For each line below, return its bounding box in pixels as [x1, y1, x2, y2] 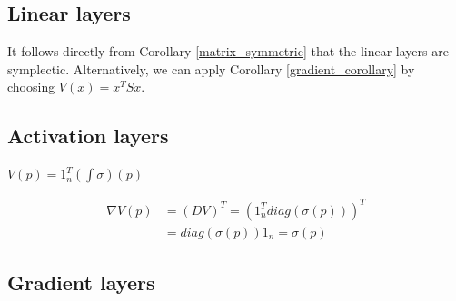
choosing [7, 77, 55, 96]
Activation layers [7, 121, 169, 150]
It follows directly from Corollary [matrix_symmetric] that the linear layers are [7, 42, 449, 61]
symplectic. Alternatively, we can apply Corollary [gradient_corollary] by [7, 59, 415, 78]
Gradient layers [7, 268, 155, 296]
